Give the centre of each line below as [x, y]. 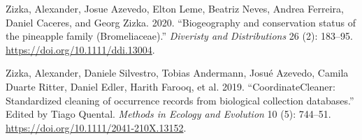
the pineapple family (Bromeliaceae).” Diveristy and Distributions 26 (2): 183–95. [179, 36]
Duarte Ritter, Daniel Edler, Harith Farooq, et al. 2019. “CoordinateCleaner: [171, 86]
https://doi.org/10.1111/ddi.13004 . [80, 49]
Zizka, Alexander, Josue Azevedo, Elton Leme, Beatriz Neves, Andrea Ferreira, [175, 8]
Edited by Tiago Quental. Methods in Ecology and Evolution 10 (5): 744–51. [168, 114]
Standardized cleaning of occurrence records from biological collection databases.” [180, 100]
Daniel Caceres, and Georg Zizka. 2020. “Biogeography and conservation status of [181, 22]
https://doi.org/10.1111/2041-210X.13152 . [96, 127]
